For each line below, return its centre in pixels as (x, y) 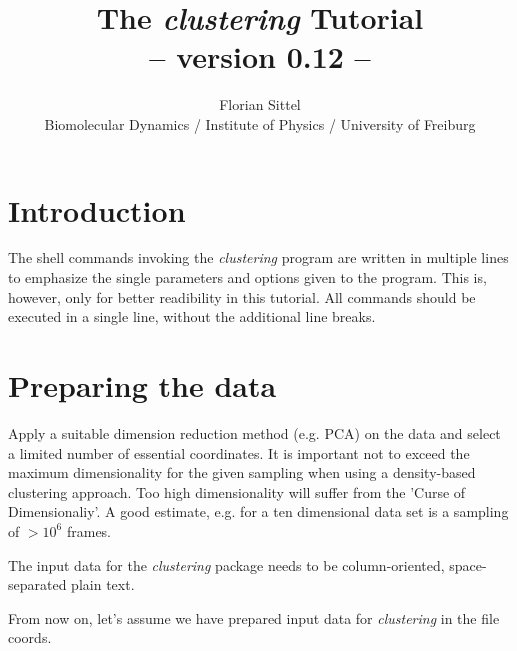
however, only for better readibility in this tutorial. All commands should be (242, 296)
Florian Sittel (260, 104)
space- (468, 564)
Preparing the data (142, 385)
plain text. (103, 584)
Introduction (97, 209)
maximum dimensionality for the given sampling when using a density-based (242, 472)
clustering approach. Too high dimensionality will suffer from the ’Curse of (237, 491)
